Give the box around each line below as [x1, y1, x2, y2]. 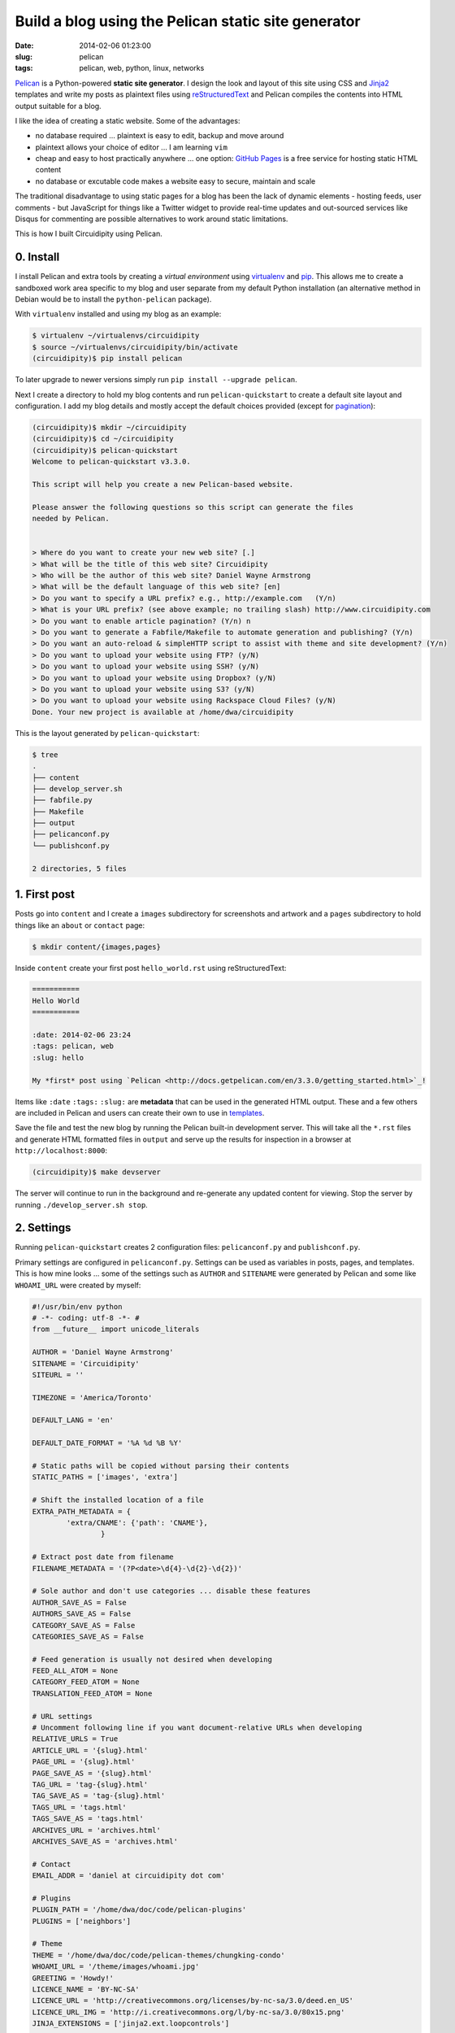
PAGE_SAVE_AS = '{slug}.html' [32, 1769, 153, 1778]
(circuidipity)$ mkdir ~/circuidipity [32, 423, 187, 432]
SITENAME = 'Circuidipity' [32, 1359, 140, 1368]
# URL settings [32, 1712, 93, 1721]
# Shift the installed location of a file [32, 1495, 204, 1504]
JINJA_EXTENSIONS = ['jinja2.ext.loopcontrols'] [32, 2019, 230, 2028]
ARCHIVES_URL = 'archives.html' [32, 1826, 162, 1835]
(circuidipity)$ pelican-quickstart [32, 446, 179, 455]
